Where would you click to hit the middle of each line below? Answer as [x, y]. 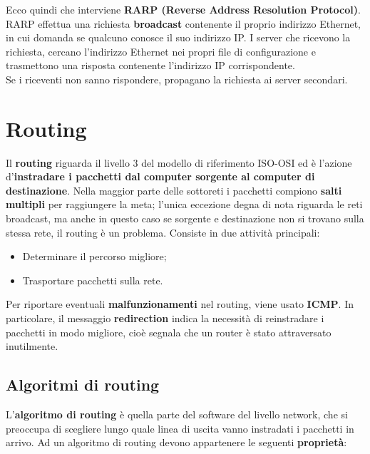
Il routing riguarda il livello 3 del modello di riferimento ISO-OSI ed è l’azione [179, 162]
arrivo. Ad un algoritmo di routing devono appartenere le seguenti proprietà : [176, 442]
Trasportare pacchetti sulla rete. [93, 280]
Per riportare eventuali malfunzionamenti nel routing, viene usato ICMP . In [180, 304]
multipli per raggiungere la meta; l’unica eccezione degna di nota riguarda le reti [184, 204]
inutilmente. [32, 346]
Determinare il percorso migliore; [94, 256]
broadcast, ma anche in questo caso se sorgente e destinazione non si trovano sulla [185, 218]
